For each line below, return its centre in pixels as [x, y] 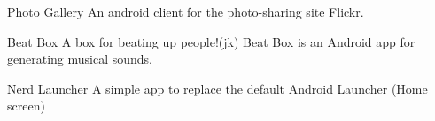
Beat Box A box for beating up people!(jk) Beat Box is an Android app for [211, 41]
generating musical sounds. [80, 59]
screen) [26, 106]
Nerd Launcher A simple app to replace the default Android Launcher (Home [217, 88]
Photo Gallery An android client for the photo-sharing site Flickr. [186, 11]
